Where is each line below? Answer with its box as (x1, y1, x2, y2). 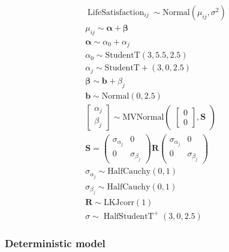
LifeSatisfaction (88, 8, 144, 17)
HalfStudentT (103, 212, 154, 221)
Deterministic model (5, 236, 106, 251)
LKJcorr (103, 198, 134, 207)
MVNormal (122, 112, 164, 121)
